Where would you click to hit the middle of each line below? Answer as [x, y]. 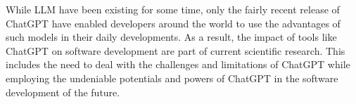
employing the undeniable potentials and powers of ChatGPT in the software [172, 78]
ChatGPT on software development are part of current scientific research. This [176, 50]
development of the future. [63, 92]
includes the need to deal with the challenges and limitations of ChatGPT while [178, 64]
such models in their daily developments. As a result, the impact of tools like [171, 37]
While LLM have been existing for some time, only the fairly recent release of [173, 9]
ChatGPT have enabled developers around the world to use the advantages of [173, 23]
